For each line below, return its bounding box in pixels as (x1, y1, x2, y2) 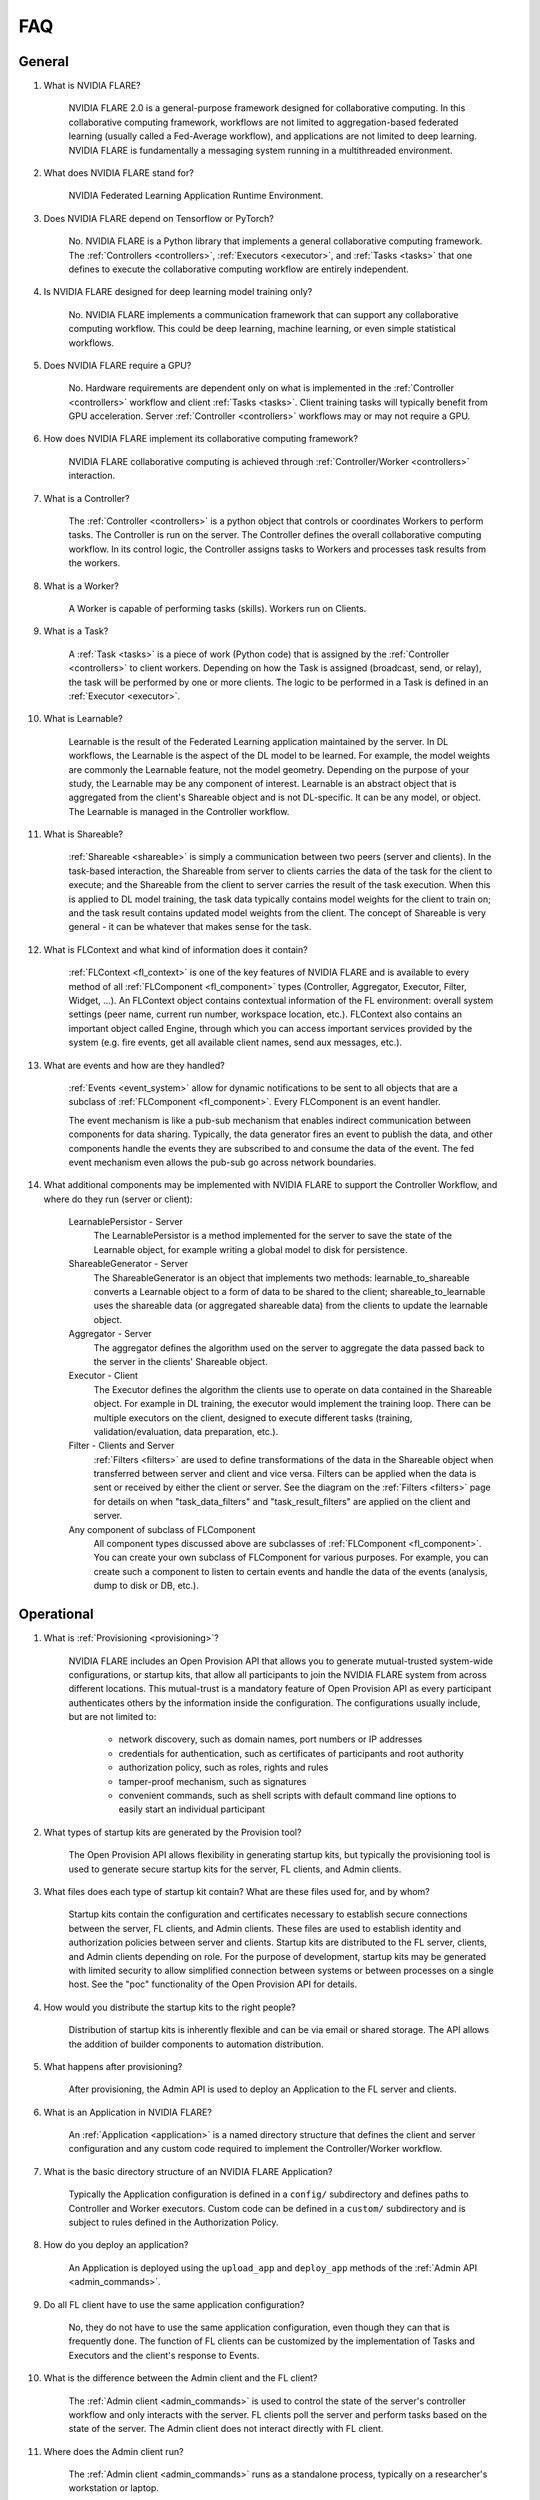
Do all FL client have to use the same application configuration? (43, 2298, 305, 2310)
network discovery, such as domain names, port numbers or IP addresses (118, 1733, 423, 1745)
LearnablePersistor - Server (68, 1216, 184, 1228)
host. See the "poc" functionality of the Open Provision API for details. (68, 1978, 358, 1990)
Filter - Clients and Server (68, 1440, 175, 1452)
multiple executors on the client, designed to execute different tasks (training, (93, 1411, 413, 1424)
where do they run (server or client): (43, 1193, 193, 1205)
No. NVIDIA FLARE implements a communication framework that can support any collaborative (68, 308, 459, 320)
